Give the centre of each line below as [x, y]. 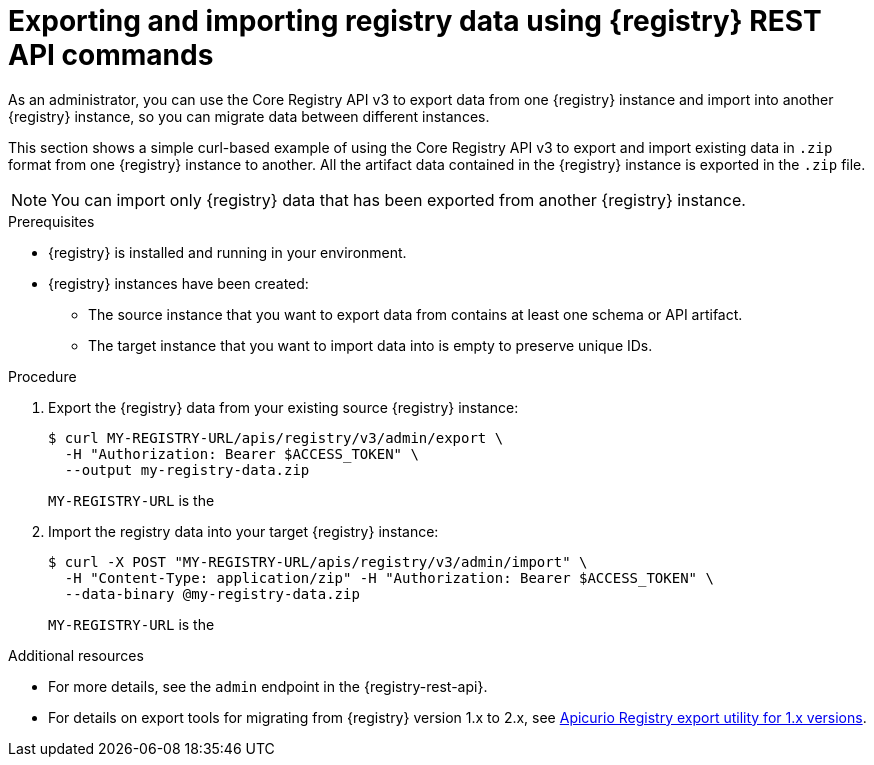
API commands [111, 55]
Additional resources [76, 655]
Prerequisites [51, 221]
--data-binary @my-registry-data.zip [212, 593]
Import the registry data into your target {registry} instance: [243, 531]
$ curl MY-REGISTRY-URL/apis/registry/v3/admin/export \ [276, 437]
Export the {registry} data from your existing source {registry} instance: [283, 407]
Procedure [42, 376]
